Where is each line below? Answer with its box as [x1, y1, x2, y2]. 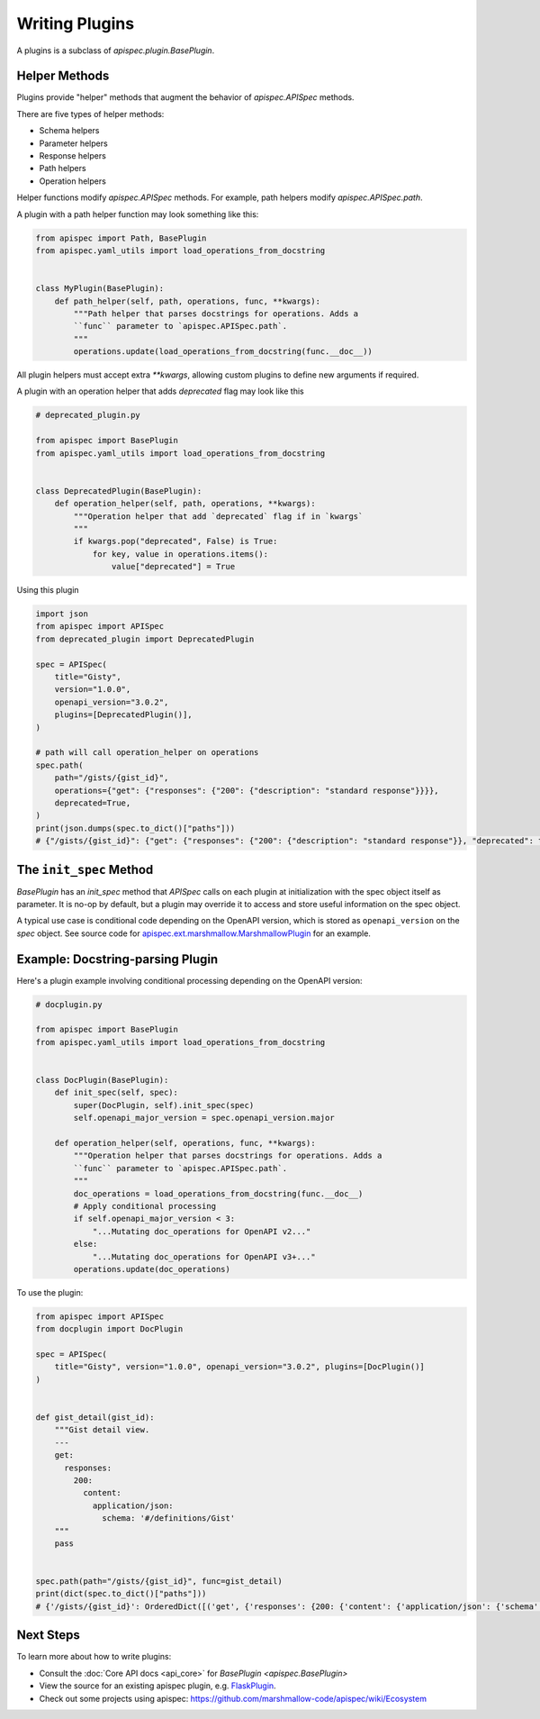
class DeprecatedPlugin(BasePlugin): [35, 486, 202, 496]
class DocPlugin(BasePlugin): [35, 1075, 169, 1086]
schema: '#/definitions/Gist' [102, 1514, 236, 1523]
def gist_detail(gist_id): [35, 1412, 155, 1423]
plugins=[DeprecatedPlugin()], [54, 710, 193, 720]
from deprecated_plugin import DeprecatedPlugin [35, 633, 255, 644]
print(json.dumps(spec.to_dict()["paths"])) [35, 823, 236, 833]
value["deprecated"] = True [111, 561, 236, 572]
